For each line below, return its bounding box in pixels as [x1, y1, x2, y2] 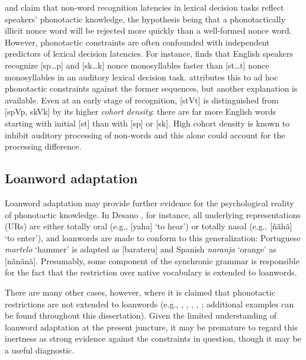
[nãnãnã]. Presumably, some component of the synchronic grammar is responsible [5, 254, 299, 267]
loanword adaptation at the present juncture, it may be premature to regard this [5, 320, 298, 333]
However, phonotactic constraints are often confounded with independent [5, 35, 270, 48]
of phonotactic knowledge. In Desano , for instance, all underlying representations [5, 208, 301, 220]
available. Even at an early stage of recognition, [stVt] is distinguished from [5, 93, 279, 106]
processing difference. [5, 140, 82, 153]
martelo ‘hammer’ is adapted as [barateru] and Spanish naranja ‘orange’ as [5, 243, 277, 255]
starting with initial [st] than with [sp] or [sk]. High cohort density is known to [5, 116, 290, 129]
